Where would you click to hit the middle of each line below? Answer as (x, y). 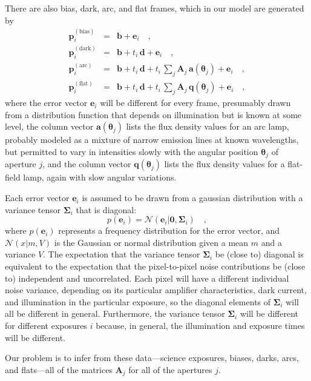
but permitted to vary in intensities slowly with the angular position (132, 152)
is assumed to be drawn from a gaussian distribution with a (192, 198)
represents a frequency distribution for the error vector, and (169, 230)
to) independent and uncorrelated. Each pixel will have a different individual (147, 278)
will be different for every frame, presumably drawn (195, 103)
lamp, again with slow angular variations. (100, 177)
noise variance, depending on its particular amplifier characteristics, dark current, (156, 290)
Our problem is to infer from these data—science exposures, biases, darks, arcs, (152, 358)
